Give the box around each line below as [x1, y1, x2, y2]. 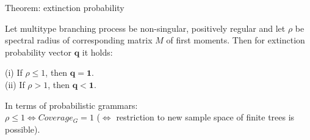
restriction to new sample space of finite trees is [116, 111, 295, 123]
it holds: [82, 45, 113, 58]
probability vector [5, 45, 71, 58]
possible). [5, 122, 40, 135]
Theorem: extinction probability [5, 1, 124, 13]
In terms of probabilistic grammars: [5, 98, 138, 111]
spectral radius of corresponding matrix [5, 34, 153, 46]
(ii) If [5, 78, 25, 90]
